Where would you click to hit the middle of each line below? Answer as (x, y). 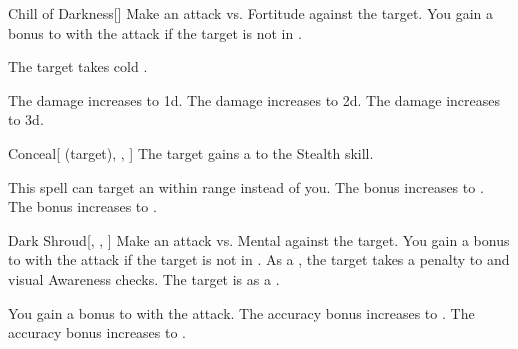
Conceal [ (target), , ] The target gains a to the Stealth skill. (191, 152)
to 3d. (26, 119)
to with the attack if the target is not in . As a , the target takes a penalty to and (259, 259)
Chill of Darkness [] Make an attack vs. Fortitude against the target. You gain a (251, 13)
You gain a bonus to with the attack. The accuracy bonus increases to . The (241, 312)
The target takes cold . (78, 66)
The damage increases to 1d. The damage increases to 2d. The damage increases (254, 99)
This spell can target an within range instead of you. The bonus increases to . (246, 186)
